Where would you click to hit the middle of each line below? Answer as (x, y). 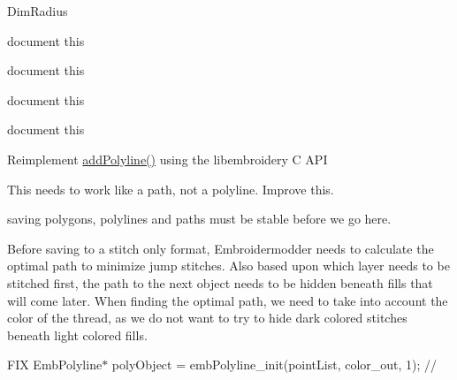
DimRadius (38, 11)
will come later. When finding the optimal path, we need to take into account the (228, 300)
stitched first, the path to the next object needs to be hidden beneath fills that (220, 282)
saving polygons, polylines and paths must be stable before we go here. (199, 219)
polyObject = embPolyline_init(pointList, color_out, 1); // (274, 365)
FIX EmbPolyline (55, 365)
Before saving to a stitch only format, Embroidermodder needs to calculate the (221, 248)
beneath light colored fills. (77, 334)
